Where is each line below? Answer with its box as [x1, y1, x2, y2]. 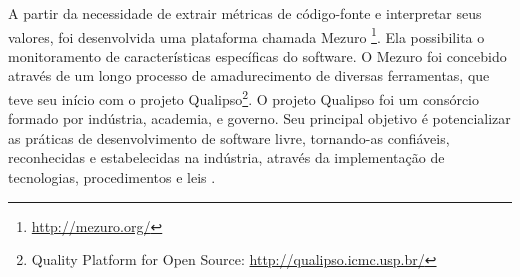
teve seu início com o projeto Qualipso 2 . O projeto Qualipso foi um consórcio [8, 86, 479, 109]
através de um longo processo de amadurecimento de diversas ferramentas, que [8, 65, 490, 86]
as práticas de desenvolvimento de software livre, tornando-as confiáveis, [8, 127, 450, 148]
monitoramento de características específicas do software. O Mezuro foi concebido [8, 45, 507, 66]
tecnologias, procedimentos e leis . [8, 167, 216, 188]
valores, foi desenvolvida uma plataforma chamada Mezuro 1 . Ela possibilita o [8, 23, 485, 47]
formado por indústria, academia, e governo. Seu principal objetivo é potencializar [8, 108, 511, 129]
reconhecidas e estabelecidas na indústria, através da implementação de [8, 147, 445, 168]
